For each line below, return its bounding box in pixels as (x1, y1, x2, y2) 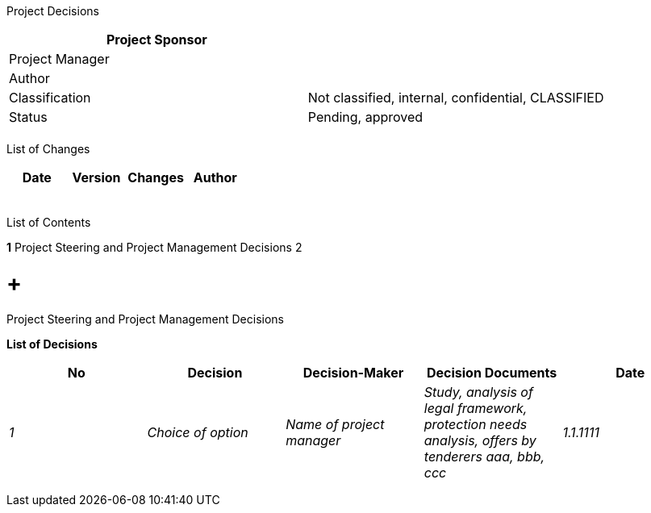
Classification (9, 90, 91, 106)
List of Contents (6, 215, 91, 229)
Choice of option (147, 423, 248, 440)
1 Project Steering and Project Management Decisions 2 (6, 240, 303, 254)
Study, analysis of (424, 383, 533, 400)
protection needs (424, 415, 528, 432)
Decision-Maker (303, 364, 404, 381)
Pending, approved (307, 109, 424, 125)
